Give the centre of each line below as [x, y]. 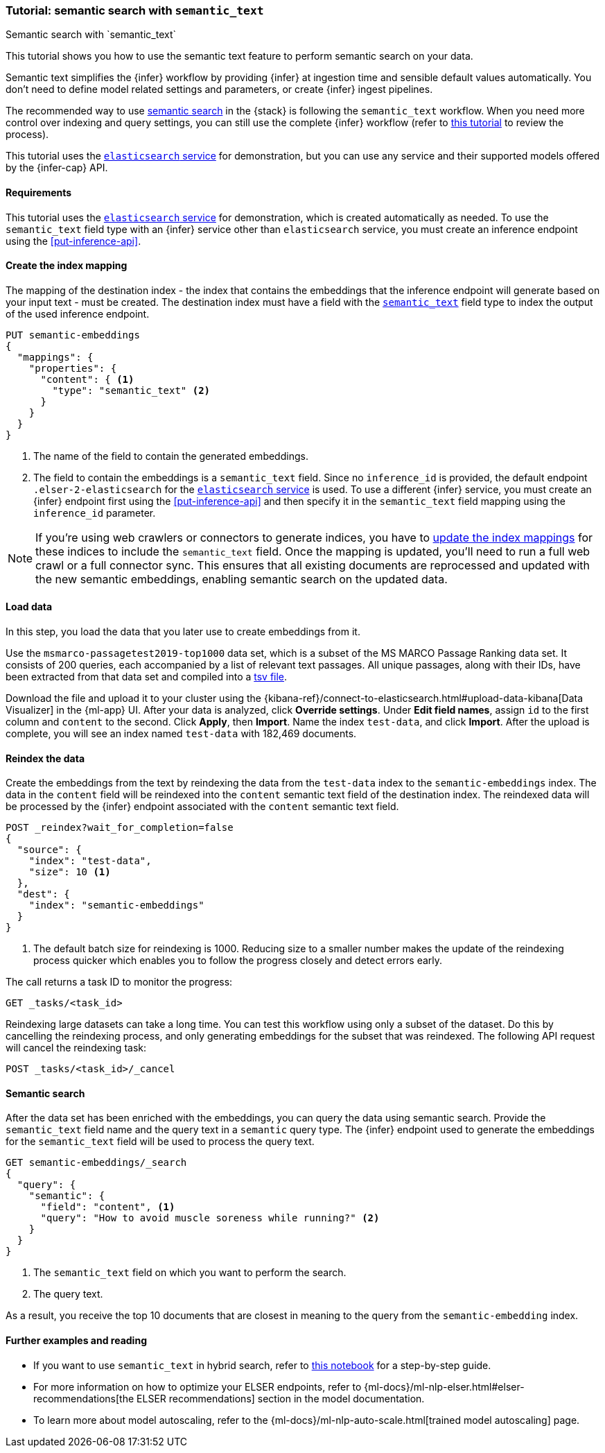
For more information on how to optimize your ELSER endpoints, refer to [198, 1386]
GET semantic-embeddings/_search [96, 1163]
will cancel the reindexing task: [76, 1048]
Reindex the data [45, 758]
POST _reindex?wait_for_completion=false [120, 828]
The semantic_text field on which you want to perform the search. [190, 1273]
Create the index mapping [67, 266]
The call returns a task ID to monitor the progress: [119, 982]
